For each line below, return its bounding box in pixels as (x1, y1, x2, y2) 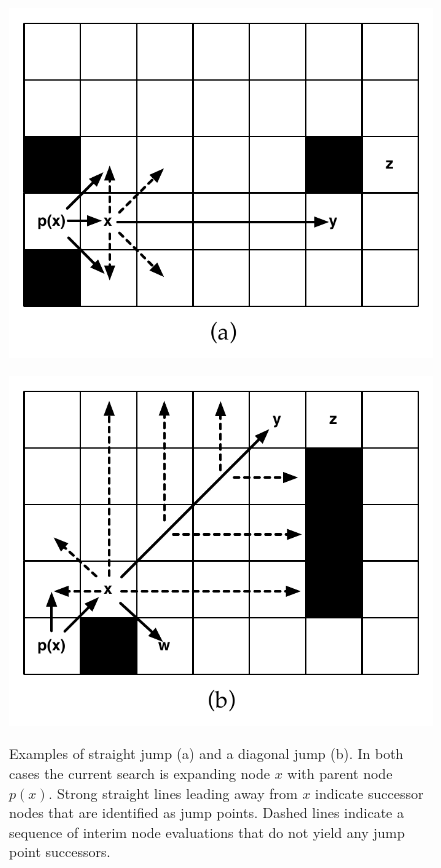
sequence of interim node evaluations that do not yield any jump (9, 821, 405, 842)
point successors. (9, 841, 111, 862)
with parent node (287, 763, 393, 784)
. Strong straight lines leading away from (48, 782, 298, 803)
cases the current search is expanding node (9, 763, 270, 784)
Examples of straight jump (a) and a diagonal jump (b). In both (9, 743, 404, 764)
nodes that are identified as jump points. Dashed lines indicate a (9, 802, 404, 823)
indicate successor (315, 782, 424, 803)
